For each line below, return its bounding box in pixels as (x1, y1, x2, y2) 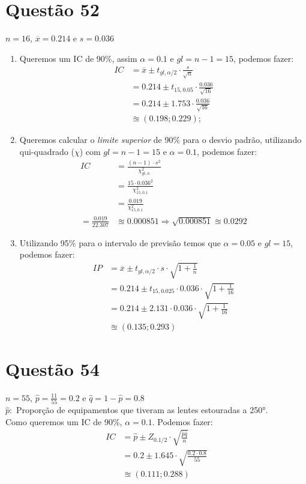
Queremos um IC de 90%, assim (19, 52, 137, 64)
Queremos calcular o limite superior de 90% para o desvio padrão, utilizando (19, 133, 302, 146)
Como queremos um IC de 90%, (5, 415, 122, 428)
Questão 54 (5, 356, 100, 381)
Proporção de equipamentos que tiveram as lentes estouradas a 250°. (16, 404, 268, 416)
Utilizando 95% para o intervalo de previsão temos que (19, 236, 221, 249)
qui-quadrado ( (19, 145, 74, 157)
